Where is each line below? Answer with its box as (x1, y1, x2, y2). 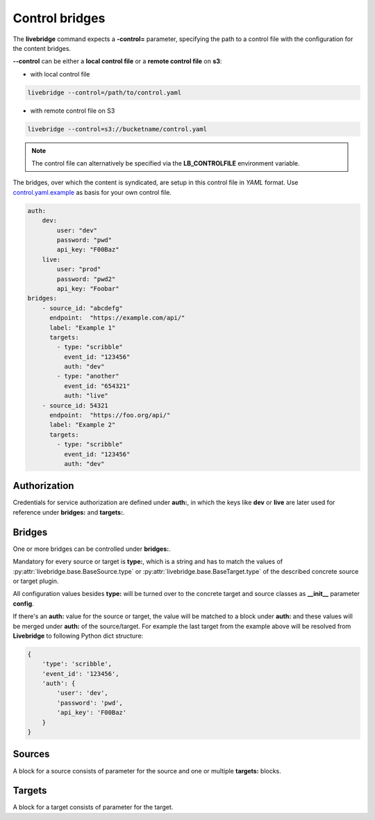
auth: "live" (63, 392, 109, 400)
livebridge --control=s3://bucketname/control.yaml (27, 125, 208, 133)
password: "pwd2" (56, 275, 116, 283)
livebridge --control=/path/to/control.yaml (27, 88, 182, 97)
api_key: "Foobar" (56, 284, 119, 292)
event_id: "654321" (63, 382, 131, 389)
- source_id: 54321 (42, 401, 109, 410)
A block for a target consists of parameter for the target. (12, 803, 174, 812)
